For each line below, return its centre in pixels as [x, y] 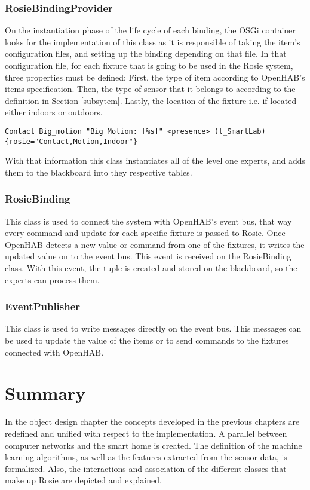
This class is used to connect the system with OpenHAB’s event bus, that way [148, 221]
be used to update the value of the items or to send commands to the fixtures [147, 340]
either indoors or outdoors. [54, 112]
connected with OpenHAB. [54, 352]
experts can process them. [52, 279]
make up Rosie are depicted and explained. [83, 480]
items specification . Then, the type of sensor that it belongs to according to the [150, 89]
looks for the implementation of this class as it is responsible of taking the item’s [153, 42]
